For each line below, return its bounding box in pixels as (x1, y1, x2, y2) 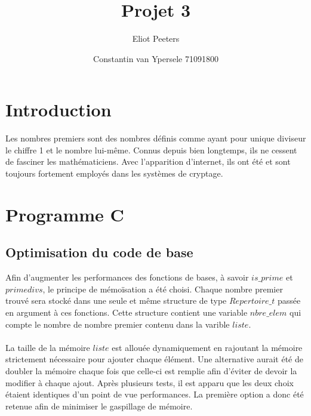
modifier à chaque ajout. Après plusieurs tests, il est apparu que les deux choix (5, 376, 294, 389)
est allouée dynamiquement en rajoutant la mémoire (112, 341, 303, 353)
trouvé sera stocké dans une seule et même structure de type (5, 294, 227, 307)
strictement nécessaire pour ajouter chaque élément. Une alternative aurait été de (5, 353, 303, 365)
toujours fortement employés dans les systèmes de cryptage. (5, 167, 223, 180)
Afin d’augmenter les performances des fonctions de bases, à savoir (5, 271, 249, 284)
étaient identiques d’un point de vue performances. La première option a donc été (5, 388, 304, 400)
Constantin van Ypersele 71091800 (93, 52, 218, 64)
